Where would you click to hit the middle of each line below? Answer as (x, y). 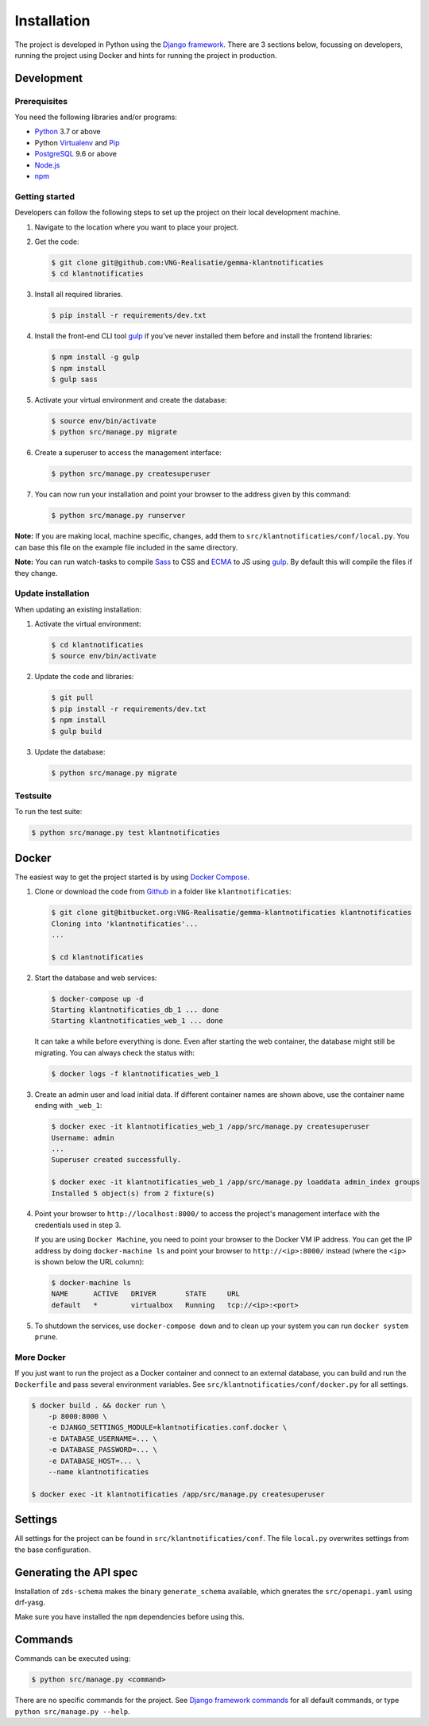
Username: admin (83, 1137)
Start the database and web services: (96, 978)
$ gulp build (77, 731)
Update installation (52, 593)
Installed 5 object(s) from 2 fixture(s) (133, 1193)
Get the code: (57, 241)
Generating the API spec (76, 1572)
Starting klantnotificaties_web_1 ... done (137, 1021)
